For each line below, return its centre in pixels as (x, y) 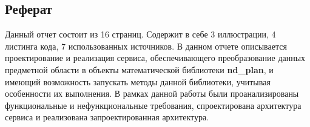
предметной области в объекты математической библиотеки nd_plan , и (139, 69)
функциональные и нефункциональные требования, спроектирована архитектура (153, 105)
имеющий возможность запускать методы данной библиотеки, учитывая (138, 81)
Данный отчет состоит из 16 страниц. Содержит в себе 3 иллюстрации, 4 (140, 34)
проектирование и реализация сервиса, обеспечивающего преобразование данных (155, 58)
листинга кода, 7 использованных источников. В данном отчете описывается (146, 46)
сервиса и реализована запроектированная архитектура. (107, 117)
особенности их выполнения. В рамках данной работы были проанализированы (152, 93)
